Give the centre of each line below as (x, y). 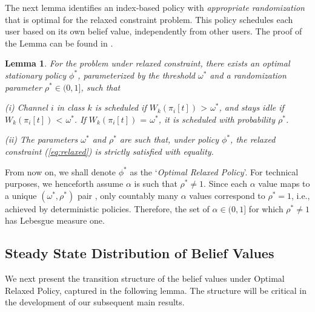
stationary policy (36, 75)
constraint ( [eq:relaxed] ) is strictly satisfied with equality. (109, 151)
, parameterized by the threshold (136, 75)
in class (71, 107)
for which (266, 208)
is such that (156, 184)
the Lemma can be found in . (59, 43)
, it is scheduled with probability (217, 119)
